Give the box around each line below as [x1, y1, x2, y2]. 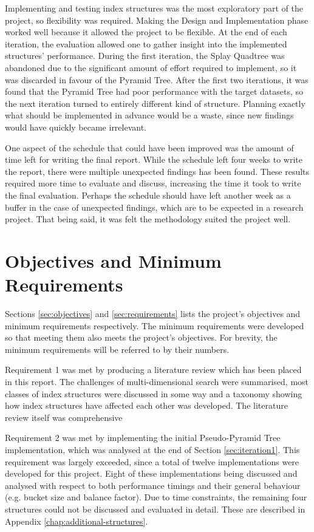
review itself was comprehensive [5, 411, 123, 423]
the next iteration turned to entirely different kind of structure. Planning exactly [5, 97, 305, 109]
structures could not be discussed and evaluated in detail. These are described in [5, 502, 305, 515]
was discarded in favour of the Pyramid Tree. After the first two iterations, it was [5, 73, 309, 86]
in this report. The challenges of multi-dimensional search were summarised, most [5, 375, 309, 387]
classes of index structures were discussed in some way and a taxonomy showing [5, 387, 302, 400]
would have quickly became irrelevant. [5, 120, 147, 133]
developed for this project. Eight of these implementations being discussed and [5, 467, 298, 480]
